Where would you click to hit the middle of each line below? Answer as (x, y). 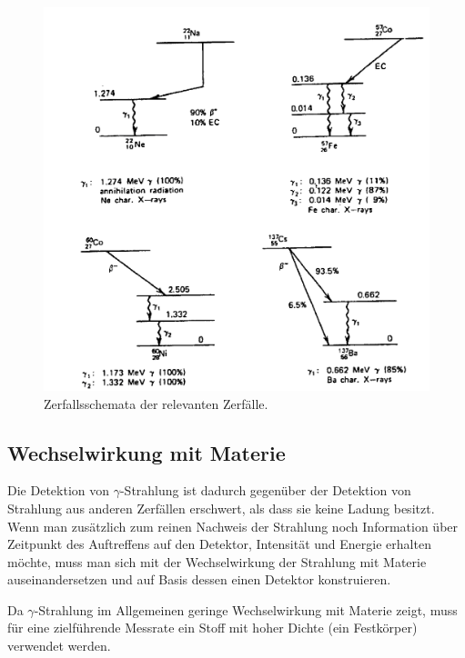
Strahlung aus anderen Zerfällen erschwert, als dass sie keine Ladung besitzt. (221, 508)
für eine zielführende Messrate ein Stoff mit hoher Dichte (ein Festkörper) (212, 628)
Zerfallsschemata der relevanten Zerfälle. (156, 403)
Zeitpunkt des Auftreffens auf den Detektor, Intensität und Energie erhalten (219, 544)
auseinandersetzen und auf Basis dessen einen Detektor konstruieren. (199, 579)
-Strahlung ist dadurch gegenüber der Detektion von (265, 490)
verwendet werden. (59, 646)
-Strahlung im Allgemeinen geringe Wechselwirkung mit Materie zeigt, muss (246, 609)
